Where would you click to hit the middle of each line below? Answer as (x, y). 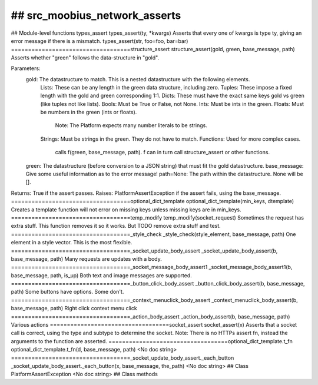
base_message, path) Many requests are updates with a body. (86, 258)
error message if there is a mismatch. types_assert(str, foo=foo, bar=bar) (100, 41)
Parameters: (26, 68)
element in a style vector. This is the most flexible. (72, 243)
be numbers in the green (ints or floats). (89, 112)
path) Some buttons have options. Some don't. (67, 292)
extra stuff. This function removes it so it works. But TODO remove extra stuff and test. (116, 226)
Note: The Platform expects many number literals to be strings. (131, 125)
